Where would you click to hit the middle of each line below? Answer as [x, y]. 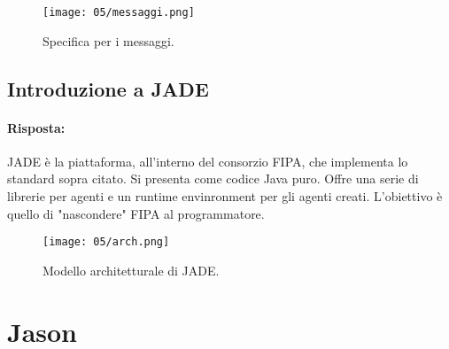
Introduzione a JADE [108, 88]
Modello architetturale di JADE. [131, 270]
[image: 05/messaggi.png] [119, 12]
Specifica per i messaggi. [108, 40]
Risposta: [36, 127]
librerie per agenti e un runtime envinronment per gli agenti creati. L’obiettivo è [225, 196]
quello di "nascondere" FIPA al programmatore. [136, 213]
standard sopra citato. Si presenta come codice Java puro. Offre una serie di [213, 178]
